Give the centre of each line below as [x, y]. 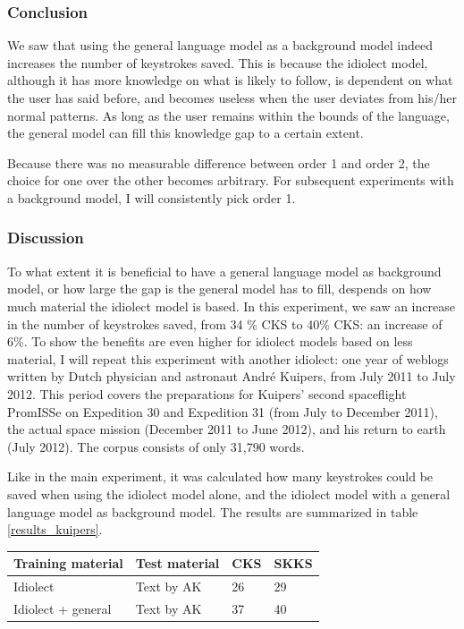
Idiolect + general [63, 608]
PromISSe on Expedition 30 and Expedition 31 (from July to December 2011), [223, 411]
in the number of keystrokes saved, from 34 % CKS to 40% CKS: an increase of [225, 323]
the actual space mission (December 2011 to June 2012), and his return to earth [227, 429]
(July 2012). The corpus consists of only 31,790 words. [156, 446]
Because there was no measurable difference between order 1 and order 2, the [219, 162]
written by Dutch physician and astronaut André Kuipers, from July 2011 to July [232, 376]
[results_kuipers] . [55, 529]
